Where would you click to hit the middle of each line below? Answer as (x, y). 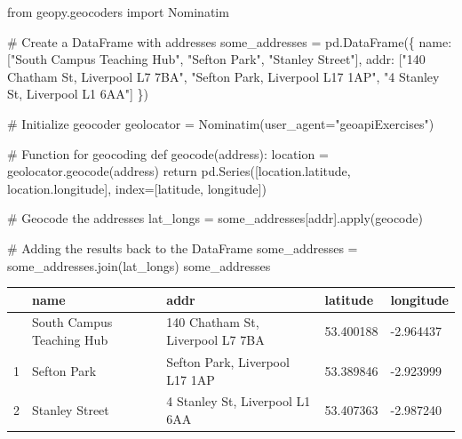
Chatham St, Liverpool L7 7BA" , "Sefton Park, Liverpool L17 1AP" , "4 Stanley (223, 76)
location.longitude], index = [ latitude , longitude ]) (137, 188)
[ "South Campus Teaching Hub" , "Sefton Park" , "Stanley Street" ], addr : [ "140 (216, 59)
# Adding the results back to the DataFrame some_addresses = (183, 247)
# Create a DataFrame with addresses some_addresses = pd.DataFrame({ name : (230, 41)
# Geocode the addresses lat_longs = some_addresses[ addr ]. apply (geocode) (215, 218)
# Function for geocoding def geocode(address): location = (168, 153)
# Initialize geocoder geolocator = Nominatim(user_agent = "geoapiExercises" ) (221, 123)
